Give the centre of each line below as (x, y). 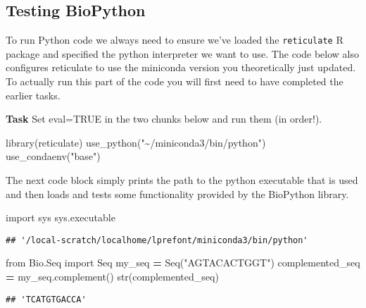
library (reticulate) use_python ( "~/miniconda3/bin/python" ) (136, 142)
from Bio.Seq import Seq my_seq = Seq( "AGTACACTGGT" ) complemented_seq (183, 263)
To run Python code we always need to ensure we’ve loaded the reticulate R (175, 40)
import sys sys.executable (61, 217)
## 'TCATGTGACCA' (46, 299)
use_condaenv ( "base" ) (53, 156)
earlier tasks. (33, 95)
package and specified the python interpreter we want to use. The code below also (182, 53)
